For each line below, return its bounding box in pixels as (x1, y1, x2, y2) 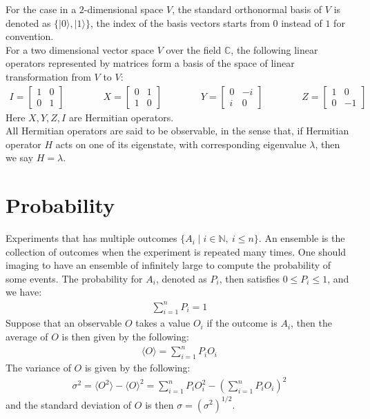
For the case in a (6, 2, 77, 16)
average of (6, 329, 48, 343)
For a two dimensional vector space (6, 42, 155, 57)
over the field (166, 42, 222, 57)
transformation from (6, 69, 91, 83)
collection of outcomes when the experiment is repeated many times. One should (6, 244, 347, 258)
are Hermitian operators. (68, 110, 174, 124)
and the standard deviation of (6, 397, 132, 411)
